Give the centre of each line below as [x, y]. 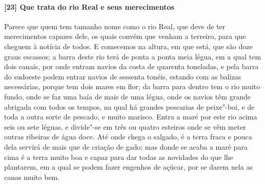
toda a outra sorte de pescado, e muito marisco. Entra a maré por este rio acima [131, 117]
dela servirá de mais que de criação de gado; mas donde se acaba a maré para [126, 146]
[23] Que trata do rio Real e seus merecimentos [89, 6]
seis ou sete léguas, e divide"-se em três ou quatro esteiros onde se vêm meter [125, 126]
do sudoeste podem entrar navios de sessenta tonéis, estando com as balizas [123, 76]
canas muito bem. [32, 177]
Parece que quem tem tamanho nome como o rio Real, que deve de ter [115, 26]
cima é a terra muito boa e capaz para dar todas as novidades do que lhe [119, 157]
